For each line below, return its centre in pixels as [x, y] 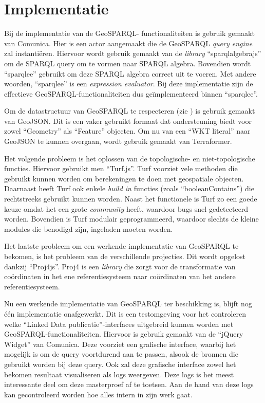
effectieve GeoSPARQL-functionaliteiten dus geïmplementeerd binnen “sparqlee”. [131, 93]
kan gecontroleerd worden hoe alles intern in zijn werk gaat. [98, 394]
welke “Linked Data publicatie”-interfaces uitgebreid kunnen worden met [119, 324]
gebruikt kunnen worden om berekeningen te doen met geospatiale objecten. [124, 178]
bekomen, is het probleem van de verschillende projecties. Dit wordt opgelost [125, 256]
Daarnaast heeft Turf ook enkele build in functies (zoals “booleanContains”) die [129, 188]
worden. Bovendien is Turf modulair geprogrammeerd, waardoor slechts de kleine [131, 219]
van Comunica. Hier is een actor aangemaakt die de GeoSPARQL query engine [128, 43]
